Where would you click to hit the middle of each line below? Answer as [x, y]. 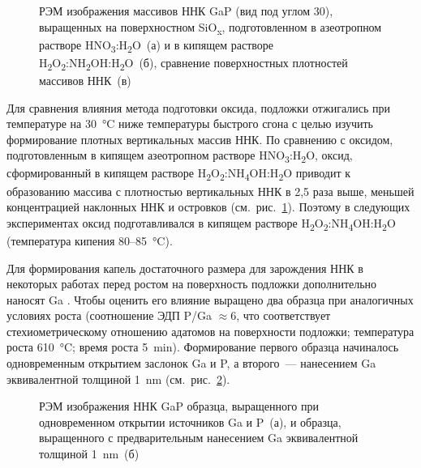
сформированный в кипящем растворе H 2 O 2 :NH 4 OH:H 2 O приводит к [179, 174]
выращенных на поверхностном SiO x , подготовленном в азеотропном [210, 28]
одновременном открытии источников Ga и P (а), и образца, [190, 421]
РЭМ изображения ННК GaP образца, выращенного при [179, 406]
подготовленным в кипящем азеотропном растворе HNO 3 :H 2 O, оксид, [180, 156]
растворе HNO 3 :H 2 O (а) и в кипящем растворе [157, 45]
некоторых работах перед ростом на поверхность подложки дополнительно [192, 284]
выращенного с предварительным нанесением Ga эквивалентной [199, 438]
